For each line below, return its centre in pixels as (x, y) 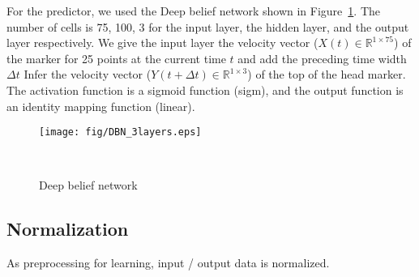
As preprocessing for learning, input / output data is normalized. (168, 263)
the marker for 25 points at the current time (116, 58)
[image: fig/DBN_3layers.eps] (120, 132)
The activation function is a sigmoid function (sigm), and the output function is (205, 89)
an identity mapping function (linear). (101, 106)
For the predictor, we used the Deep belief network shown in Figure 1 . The (193, 11)
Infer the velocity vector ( (88, 74)
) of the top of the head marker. (327, 74)
